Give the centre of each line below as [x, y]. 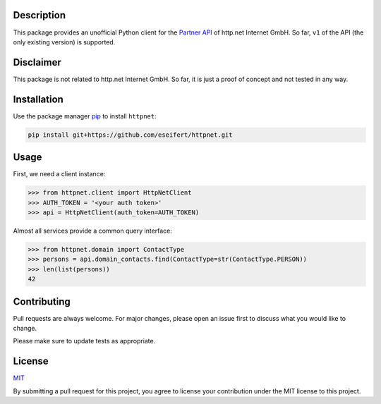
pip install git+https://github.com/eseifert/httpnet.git [130, 135]
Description [40, 15]
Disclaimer [37, 62]
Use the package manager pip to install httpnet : [85, 116]
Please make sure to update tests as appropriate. [84, 341]
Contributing [42, 301]
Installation [38, 99]
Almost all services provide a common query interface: [93, 231]
